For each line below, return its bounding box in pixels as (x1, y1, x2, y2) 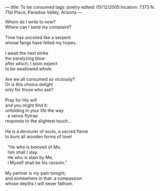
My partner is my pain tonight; (5, 170, 66, 176)
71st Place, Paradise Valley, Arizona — (5, 9, 82, 15)
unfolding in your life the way (5, 108, 64, 113)
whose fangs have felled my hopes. (5, 40, 77, 46)
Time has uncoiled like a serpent (5, 34, 71, 40)
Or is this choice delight (5, 82, 53, 87)
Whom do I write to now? (5, 19, 55, 25)
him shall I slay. (7, 149, 38, 155)
